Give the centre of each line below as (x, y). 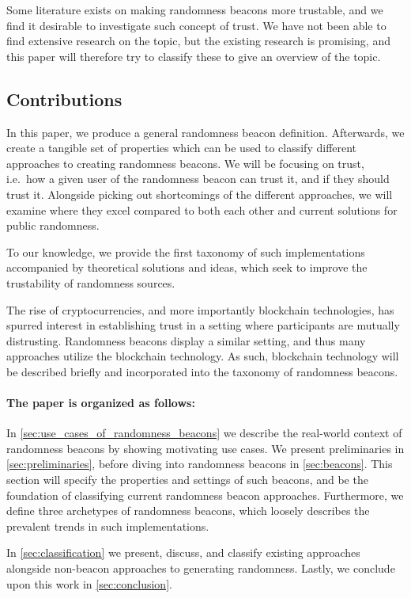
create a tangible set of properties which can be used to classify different (182, 148)
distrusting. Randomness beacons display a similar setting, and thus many (186, 340)
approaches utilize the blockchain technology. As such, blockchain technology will (203, 356)
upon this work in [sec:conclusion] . (89, 583)
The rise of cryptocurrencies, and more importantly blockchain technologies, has (200, 309)
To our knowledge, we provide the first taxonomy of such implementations (186, 251)
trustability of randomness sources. (91, 282)
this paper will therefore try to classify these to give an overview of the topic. (194, 56)
